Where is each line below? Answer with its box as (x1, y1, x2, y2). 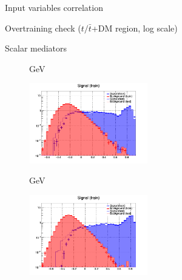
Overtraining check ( (5, 21, 81, 34)
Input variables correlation (5, 1, 103, 13)
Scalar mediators (5, 42, 67, 55)
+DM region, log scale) (91, 21, 178, 34)
